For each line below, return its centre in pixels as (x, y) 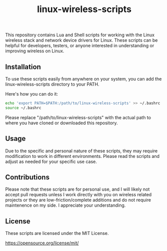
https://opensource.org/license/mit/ (42, 243)
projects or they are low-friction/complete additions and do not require (78, 200)
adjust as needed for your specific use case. (51, 161)
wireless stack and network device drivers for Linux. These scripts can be (81, 40)
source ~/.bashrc (23, 108)
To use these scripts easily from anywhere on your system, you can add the (83, 79)
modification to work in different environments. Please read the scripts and (82, 156)
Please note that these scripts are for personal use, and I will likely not (77, 189)
